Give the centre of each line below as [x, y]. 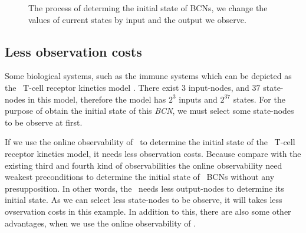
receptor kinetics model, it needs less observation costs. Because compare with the [153, 153]
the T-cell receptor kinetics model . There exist [92, 87]
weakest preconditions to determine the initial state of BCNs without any [140, 177]
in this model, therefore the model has [97, 99]
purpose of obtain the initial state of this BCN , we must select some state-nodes [149, 111]
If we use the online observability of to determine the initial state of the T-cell [150, 142]
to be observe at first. [44, 122]
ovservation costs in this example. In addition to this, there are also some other [148, 211]
